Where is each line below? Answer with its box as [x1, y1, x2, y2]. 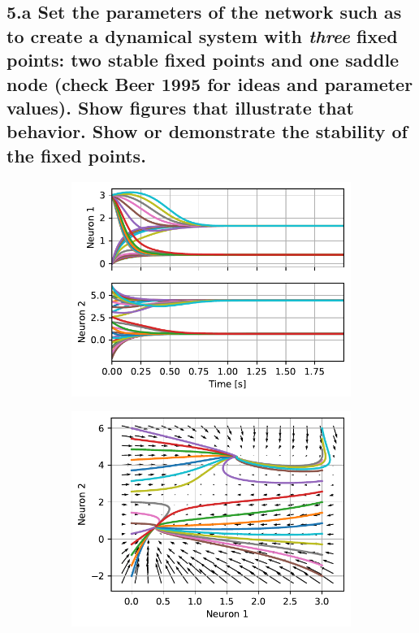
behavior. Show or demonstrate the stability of [6, 119, 408, 144]
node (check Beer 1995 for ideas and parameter [6, 71, 413, 96]
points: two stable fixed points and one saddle [6, 47, 400, 72]
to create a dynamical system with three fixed [6, 23, 398, 48]
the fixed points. [6, 142, 146, 167]
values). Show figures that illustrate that [6, 94, 354, 119]
